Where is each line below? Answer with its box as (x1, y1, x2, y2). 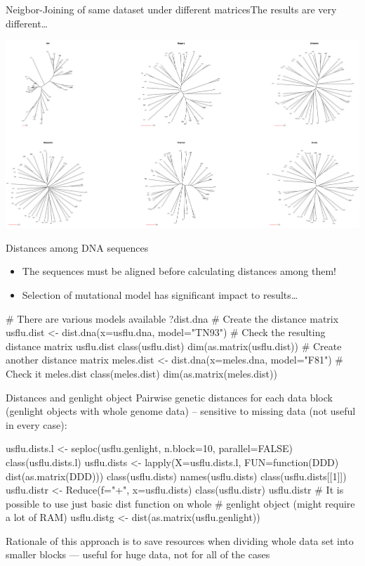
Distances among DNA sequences (6, 240, 149, 255)
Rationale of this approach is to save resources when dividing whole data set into (6, 533, 354, 548)
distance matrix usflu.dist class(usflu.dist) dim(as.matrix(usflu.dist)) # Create (6, 338, 342, 353)
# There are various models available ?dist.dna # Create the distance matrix (6, 311, 339, 326)
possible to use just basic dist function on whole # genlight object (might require (6, 496, 355, 510)
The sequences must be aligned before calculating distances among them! (22, 264, 337, 278)
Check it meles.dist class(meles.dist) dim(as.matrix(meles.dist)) (6, 366, 277, 380)
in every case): (6, 417, 67, 432)
